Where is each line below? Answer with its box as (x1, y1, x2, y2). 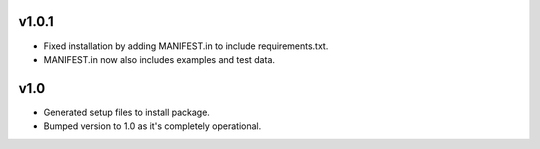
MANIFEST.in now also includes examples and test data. (43, 53, 275, 65)
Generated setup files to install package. (43, 106, 210, 118)
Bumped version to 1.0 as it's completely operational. (43, 120, 262, 132)
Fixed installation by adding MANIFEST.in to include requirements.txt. (43, 40, 329, 52)
